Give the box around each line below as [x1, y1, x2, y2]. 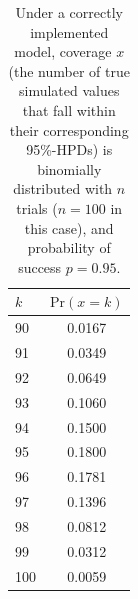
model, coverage [14, 41, 112, 62]
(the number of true [8, 60, 130, 81]
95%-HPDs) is [26, 139, 113, 160]
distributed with [13, 178, 113, 199]
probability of [27, 237, 111, 258]
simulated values [18, 80, 120, 101]
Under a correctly [15, 2, 123, 22]
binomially [37, 158, 102, 179]
